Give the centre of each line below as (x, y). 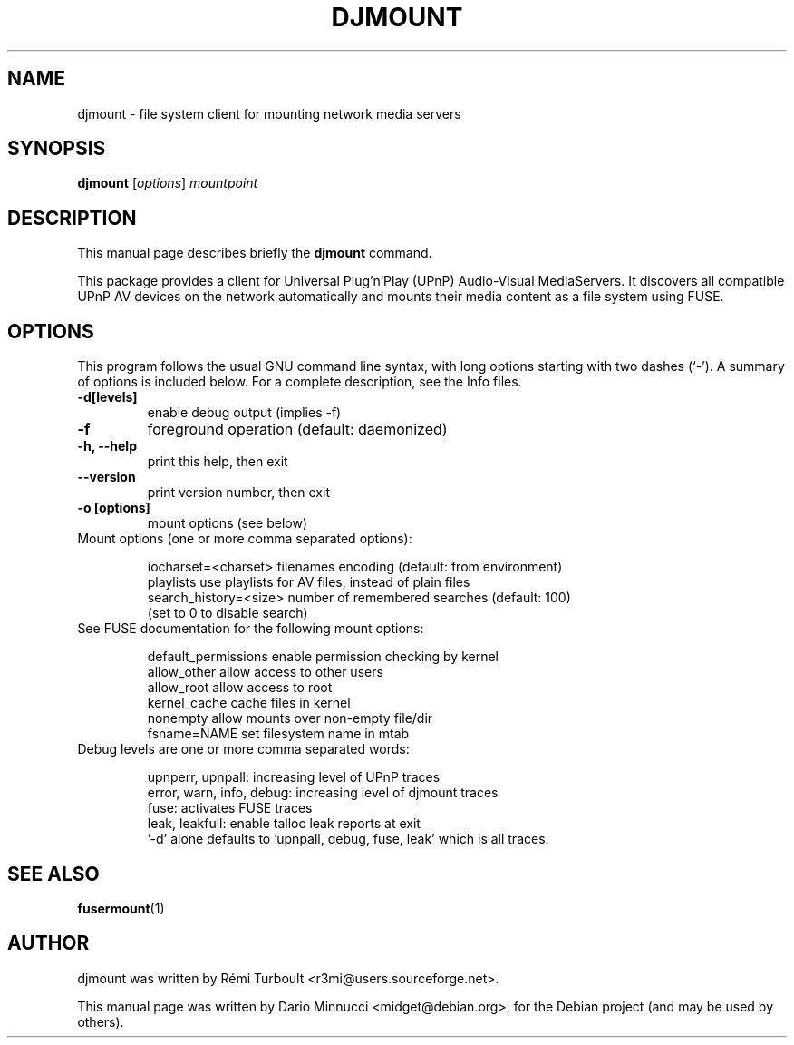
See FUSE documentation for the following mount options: (251, 629)
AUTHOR (48, 943)
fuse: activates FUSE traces (230, 808)
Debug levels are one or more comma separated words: (243, 749)
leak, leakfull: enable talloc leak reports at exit (284, 824)
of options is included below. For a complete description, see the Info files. (300, 382)
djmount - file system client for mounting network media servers (269, 113)
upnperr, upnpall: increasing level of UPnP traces (294, 777)
